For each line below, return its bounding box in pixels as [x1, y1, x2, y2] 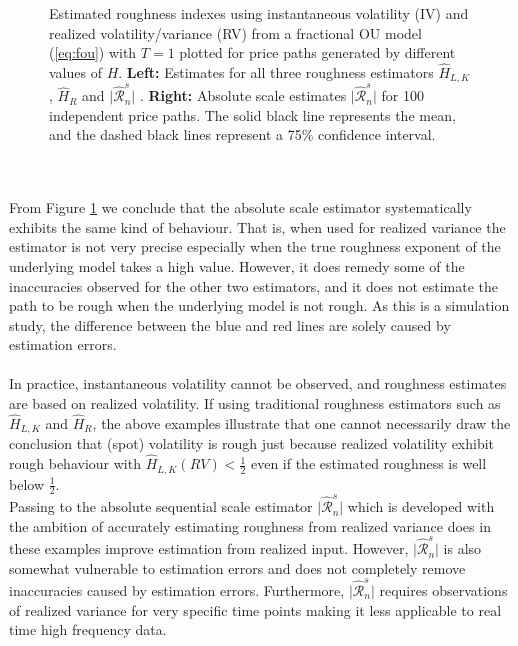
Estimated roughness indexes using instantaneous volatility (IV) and [49, 3, 469, 23]
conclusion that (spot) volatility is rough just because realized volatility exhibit [9, 433, 495, 454]
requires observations [379, 579, 508, 600]
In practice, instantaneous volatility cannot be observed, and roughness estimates [9, 373, 507, 394]
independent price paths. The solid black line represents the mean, [49, 104, 456, 125]
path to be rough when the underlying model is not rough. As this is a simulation [9, 295, 510, 316]
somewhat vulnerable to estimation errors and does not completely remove [9, 557, 466, 578]
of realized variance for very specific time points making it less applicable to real [9, 599, 502, 620]
